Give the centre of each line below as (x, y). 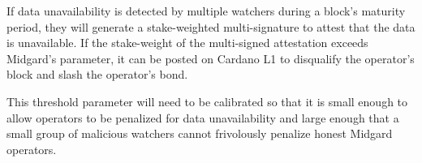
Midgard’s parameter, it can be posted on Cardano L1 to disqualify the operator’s (211, 58)
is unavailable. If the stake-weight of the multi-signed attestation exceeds (187, 43)
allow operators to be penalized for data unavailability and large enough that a (203, 117)
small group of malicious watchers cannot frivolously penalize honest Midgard (200, 133)
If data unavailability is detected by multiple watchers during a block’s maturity (206, 11)
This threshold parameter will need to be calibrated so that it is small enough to (207, 101)
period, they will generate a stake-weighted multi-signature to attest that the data (211, 26)
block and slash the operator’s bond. (97, 74)
